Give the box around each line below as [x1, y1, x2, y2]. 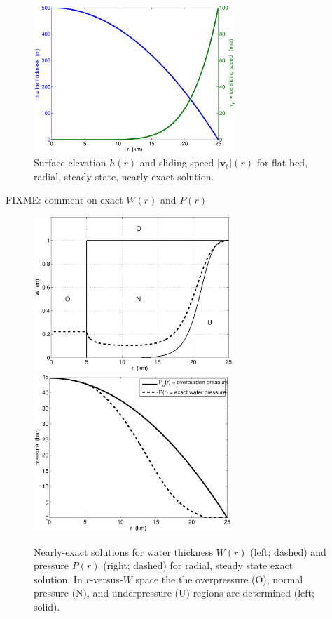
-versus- [90, 571, 123, 586]
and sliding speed [139, 155, 214, 170]
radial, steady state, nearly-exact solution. [34, 168, 214, 183]
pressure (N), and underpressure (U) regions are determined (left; [34, 585, 314, 600]
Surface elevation [34, 155, 106, 170]
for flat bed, [256, 155, 308, 170]
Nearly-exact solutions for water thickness [34, 544, 213, 559]
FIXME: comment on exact [6, 192, 123, 207]
